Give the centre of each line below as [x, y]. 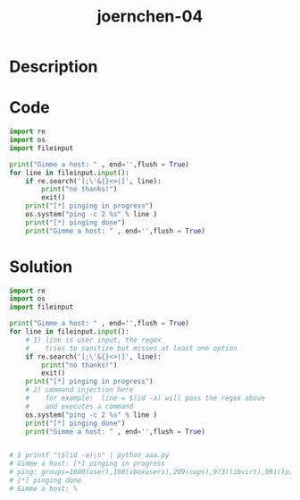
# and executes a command [79, 406]
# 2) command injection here [79, 390]
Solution [41, 267]
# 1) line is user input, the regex [94, 340]
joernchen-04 [150, 17]
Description [54, 67]
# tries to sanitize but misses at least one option [132, 348]
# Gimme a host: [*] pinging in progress [87, 464]
